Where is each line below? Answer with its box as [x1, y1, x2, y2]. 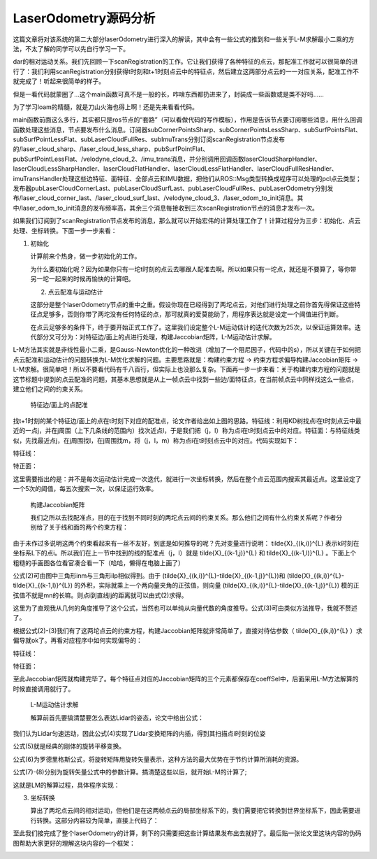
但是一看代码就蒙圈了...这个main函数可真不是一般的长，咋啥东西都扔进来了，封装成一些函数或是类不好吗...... [13, 90, 325, 98]
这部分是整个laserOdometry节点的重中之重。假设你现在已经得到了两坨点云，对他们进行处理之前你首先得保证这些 [30, 300, 355, 308]
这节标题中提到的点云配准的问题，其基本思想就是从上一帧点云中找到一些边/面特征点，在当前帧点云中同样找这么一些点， [13, 375, 358, 383]
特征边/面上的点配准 [30, 401, 89, 409]
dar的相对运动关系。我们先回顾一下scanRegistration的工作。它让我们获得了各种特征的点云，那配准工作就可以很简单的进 [13, 57, 359, 66]
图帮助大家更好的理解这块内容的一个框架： [13, 839, 135, 847]
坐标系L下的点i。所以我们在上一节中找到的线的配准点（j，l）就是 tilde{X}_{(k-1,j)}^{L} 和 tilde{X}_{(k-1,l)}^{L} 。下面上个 [13, 549, 357, 558]
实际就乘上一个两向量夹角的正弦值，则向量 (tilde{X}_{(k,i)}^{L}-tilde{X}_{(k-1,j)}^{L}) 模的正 [98, 581, 360, 590]
